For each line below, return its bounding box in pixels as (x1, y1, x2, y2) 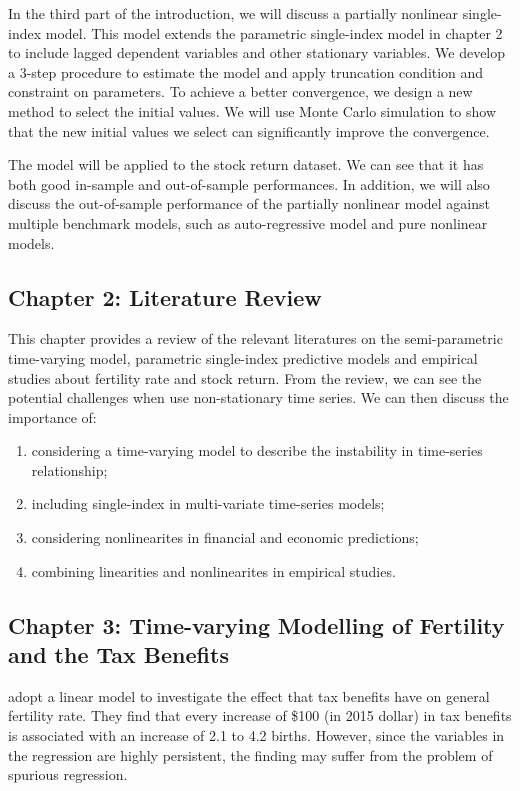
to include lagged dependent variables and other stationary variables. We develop (8, 42, 506, 63)
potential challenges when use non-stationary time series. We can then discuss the (8, 387, 509, 408)
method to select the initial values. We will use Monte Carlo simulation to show (8, 100, 497, 121)
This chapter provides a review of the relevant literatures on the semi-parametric (8, 328, 503, 349)
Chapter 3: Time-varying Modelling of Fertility (8, 609, 505, 640)
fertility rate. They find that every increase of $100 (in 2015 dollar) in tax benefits (8, 705, 512, 726)
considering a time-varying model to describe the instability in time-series (31, 440, 483, 461)
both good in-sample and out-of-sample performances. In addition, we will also (8, 173, 490, 194)
